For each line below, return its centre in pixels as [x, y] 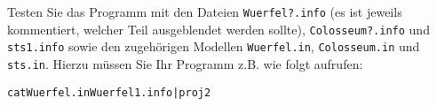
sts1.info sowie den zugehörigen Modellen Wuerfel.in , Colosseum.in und [214, 46]
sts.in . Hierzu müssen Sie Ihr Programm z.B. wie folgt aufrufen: [185, 63]
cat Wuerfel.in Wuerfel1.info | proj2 [109, 92]
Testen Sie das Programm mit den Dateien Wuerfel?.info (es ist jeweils [205, 11]
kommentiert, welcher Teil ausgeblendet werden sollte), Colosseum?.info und [218, 29]
